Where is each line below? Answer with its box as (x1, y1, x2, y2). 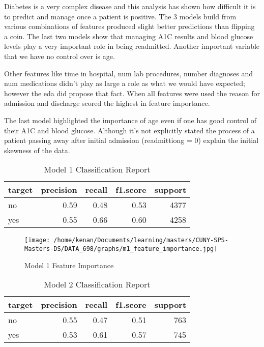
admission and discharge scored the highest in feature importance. (4, 98, 210, 108)
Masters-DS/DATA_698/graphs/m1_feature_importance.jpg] (24, 245, 218, 252)
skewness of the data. (4, 144, 70, 155)
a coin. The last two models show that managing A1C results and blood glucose (4, 31, 253, 41)
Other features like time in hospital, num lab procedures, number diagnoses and (4, 68, 253, 78)
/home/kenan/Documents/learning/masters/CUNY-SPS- (53, 237, 228, 244)
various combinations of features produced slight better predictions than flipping (4, 21, 255, 32)
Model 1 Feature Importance (24, 259, 114, 270)
